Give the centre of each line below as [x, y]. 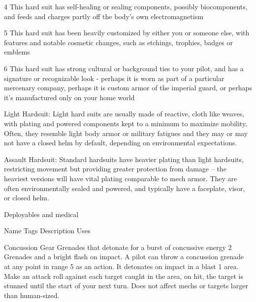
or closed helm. [27, 198]
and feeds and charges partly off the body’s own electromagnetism [104, 16]
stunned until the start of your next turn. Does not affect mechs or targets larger [126, 286]
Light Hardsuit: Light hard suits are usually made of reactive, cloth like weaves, [124, 114]
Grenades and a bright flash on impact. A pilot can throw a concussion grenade [124, 257]
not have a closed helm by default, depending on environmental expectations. [121, 143]
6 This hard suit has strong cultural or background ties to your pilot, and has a [124, 68]
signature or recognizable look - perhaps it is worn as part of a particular [114, 78]
